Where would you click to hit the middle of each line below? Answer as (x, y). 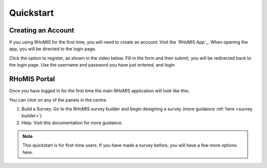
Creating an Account (42, 30)
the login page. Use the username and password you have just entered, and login (92, 65)
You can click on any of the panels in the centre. (58, 100)
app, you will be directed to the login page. (53, 49)
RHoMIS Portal (32, 79)
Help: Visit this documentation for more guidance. (72, 123)
